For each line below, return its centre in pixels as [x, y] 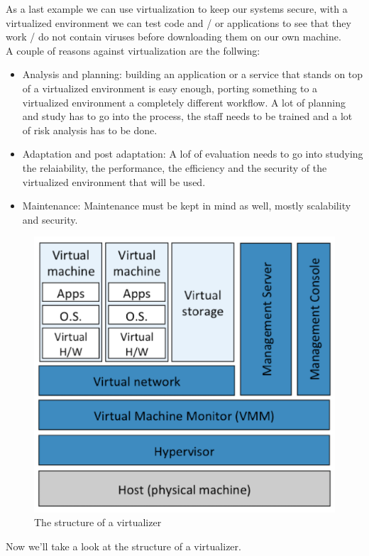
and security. [50, 219]
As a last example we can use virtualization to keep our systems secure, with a [177, 9]
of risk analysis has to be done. [90, 130]
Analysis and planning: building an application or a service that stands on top [193, 74]
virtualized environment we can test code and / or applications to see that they [178, 22]
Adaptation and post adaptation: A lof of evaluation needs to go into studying [193, 154]
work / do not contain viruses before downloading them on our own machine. [174, 37]
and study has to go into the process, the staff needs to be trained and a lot [187, 116]
